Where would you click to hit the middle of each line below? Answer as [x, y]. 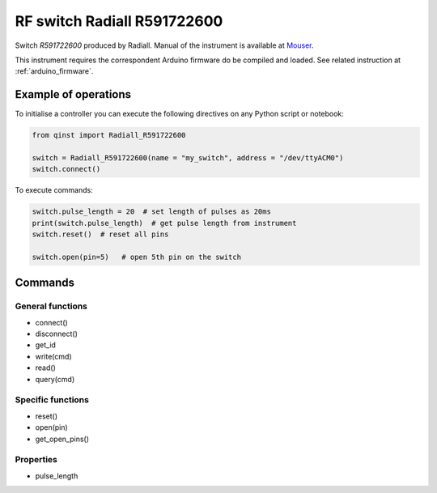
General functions [51, 306]
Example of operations [73, 94]
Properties [36, 460]
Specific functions [52, 400]
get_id [46, 345]
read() [45, 368]
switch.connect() [66, 169]
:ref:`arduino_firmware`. [54, 71]
